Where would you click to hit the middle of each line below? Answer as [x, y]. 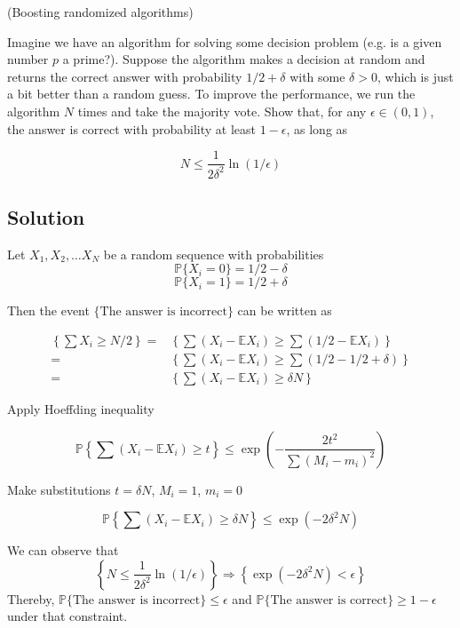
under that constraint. [67, 616]
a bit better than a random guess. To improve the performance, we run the [211, 94]
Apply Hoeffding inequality [81, 409]
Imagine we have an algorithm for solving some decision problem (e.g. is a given [225, 41]
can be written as [285, 310]
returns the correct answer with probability [125, 76]
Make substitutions [59, 489]
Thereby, [31, 598]
